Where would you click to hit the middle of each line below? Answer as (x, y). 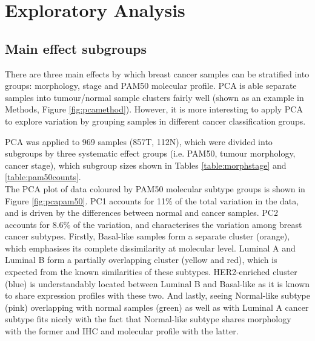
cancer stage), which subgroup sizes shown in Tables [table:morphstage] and (146, 165)
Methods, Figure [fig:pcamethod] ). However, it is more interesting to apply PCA (154, 109)
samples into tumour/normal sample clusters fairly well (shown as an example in (154, 97)
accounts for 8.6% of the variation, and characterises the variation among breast (154, 224)
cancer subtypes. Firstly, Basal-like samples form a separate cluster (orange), (148, 236)
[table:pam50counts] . (43, 177)
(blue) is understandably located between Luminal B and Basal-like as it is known (157, 283)
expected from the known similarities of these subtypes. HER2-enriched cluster (151, 272)
